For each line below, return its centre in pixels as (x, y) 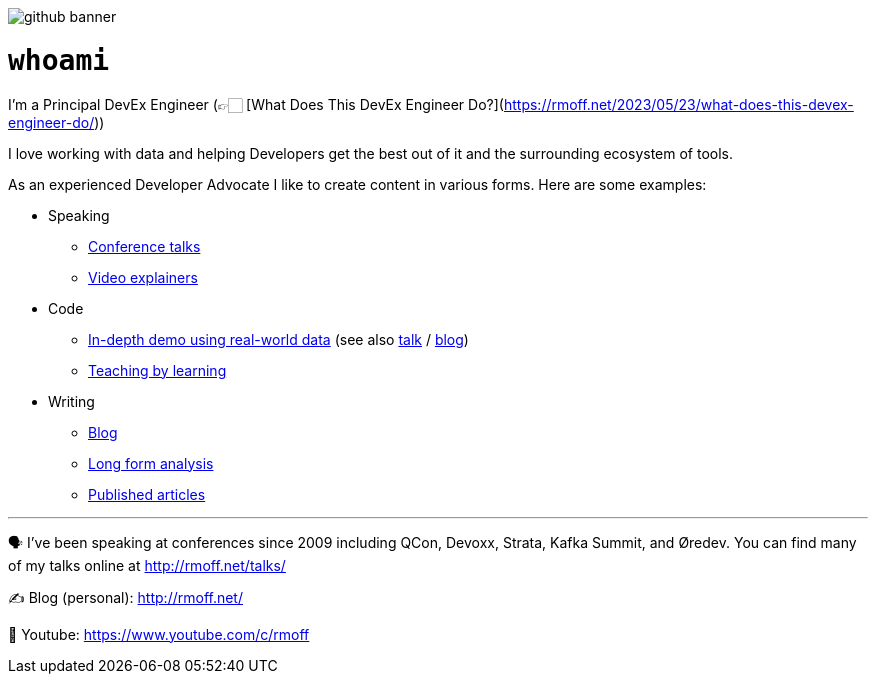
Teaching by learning (157, 370)
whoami (59, 60)
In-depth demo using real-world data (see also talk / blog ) (278, 339)
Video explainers (143, 277)
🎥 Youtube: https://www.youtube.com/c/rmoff (159, 634)
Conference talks (144, 246)
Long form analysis (151, 463)
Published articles (147, 494)
